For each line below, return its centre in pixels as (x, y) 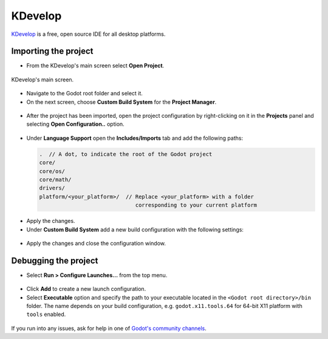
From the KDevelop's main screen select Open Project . (95, 66)
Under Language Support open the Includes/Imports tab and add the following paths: (135, 138)
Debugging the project (55, 260)
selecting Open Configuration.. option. (75, 124)
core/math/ (55, 180)
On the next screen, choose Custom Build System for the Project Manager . (121, 102)
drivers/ (52, 188)
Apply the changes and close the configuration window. (96, 243)
